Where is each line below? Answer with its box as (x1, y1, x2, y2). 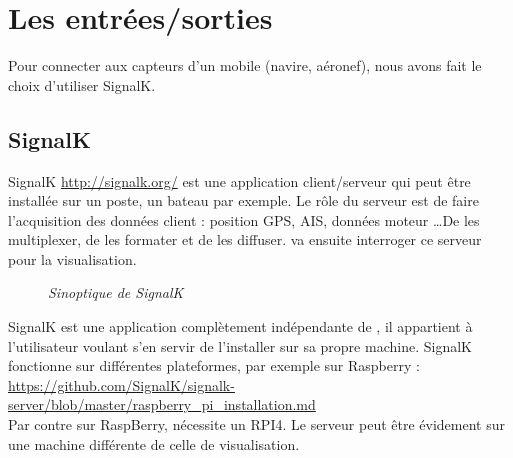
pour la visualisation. (8, 248, 137, 269)
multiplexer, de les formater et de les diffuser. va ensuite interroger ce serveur (8, 229, 482, 250)
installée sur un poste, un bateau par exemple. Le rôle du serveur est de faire (8, 190, 479, 211)
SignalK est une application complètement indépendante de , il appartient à (8, 316, 473, 337)
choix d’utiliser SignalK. (8, 74, 156, 95)
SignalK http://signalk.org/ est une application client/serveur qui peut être (8, 170, 471, 191)
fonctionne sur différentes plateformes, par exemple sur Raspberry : (8, 355, 420, 376)
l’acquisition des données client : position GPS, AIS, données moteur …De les (8, 209, 480, 230)
